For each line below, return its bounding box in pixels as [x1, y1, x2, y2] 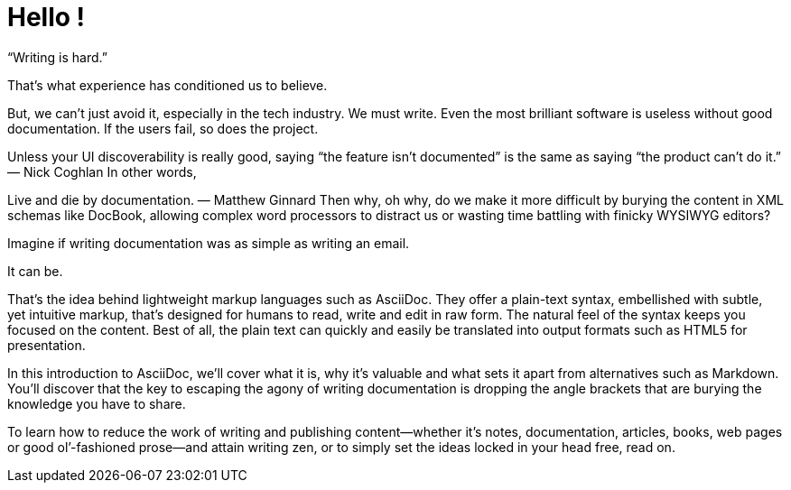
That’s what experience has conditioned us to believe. [7, 77, 328, 93]
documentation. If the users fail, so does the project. [7, 120, 319, 136]
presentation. [7, 337, 86, 353]
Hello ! [7, 2, 86, 32]
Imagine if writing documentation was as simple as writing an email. [7, 235, 410, 251]
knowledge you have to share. [7, 395, 186, 411]
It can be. [7, 263, 63, 279]
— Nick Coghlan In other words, [7, 163, 197, 180]
